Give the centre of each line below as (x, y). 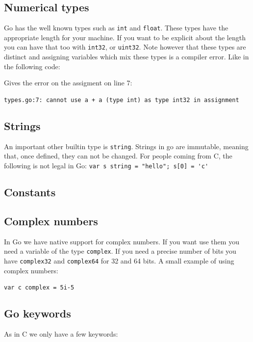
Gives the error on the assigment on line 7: (68, 83)
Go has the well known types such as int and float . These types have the (116, 28)
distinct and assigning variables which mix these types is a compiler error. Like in (126, 57)
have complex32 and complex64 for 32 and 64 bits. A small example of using (119, 260)
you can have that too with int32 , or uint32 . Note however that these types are (125, 47)
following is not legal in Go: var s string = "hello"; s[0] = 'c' (106, 165)
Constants (30, 192)
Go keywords (38, 313)
